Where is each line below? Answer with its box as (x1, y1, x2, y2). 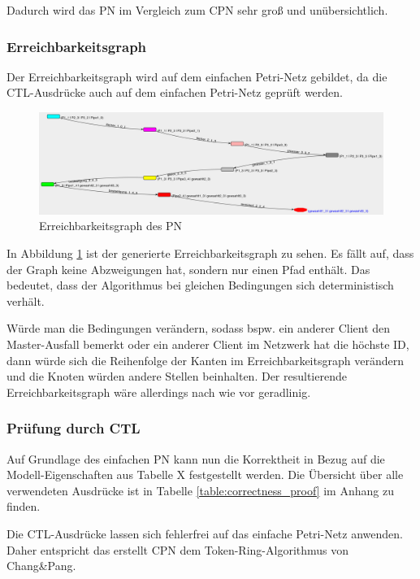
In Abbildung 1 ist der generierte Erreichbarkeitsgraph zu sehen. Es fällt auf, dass (6, 245, 414, 262)
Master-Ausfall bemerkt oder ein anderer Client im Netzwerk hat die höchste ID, (6, 336, 409, 353)
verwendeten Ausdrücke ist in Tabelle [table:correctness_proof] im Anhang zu (6, 481, 394, 498)
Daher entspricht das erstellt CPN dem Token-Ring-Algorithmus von (6, 541, 349, 558)
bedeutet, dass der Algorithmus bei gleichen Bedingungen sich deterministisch (6, 276, 394, 294)
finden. (6, 498, 41, 515)
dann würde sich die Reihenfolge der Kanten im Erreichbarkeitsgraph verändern (6, 351, 404, 368)
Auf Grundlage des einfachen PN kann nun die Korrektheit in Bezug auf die (6, 450, 385, 467)
